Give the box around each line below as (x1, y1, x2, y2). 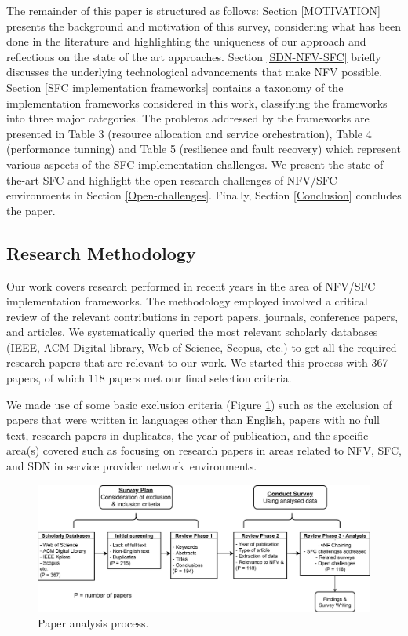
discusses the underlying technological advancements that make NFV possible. (6, 64, 383, 80)
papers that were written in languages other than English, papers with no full (6, 411, 380, 428)
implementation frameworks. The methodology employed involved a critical (6, 293, 368, 309)
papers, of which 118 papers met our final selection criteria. (6, 370, 292, 386)
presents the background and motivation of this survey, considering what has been (6, 17, 402, 34)
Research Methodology (6, 240, 196, 265)
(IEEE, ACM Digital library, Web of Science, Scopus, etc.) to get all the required (6, 338, 397, 355)
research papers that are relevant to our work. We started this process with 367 (6, 354, 388, 371)
